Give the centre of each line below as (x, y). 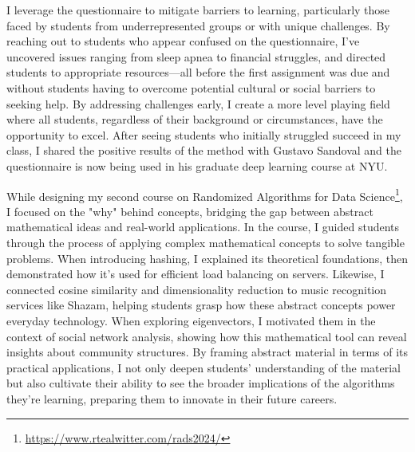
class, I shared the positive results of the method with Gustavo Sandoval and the (204, 150)
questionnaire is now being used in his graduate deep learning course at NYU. (197, 165)
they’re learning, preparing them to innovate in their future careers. (172, 398)
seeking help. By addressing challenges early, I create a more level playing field (198, 103)
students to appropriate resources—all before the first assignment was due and (198, 72)
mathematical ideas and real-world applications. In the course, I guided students (203, 227)
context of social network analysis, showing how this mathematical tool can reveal (207, 336)
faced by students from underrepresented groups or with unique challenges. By (198, 25)
